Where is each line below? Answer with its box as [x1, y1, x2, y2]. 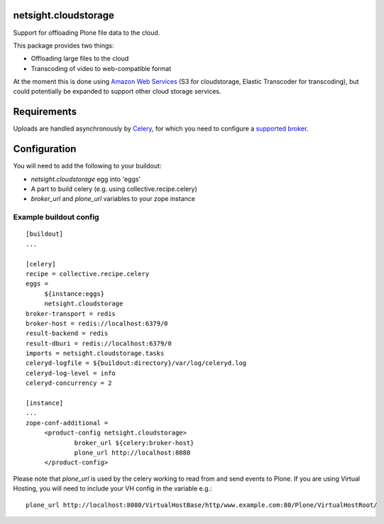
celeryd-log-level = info [26, 369, 116, 377]
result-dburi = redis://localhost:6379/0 [26, 339, 172, 347]
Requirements [13, 106, 77, 118]
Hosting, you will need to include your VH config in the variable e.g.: [13, 484, 212, 493]
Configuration [13, 143, 77, 155]
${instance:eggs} [44, 290, 105, 298]
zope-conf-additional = [26, 419, 109, 427]
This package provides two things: [13, 41, 114, 50]
